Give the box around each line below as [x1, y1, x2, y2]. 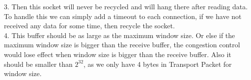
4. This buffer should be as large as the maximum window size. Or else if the [4, 30, 235, 40]
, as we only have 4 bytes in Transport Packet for [84, 59, 232, 69]
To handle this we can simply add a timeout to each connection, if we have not [4, 11, 242, 21]
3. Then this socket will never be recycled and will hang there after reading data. [4, 1, 248, 11]
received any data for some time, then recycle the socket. [4, 20, 175, 31]
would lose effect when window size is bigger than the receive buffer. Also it [4, 49, 231, 59]
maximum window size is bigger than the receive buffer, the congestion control [4, 40, 240, 50]
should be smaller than [4, 59, 73, 69]
